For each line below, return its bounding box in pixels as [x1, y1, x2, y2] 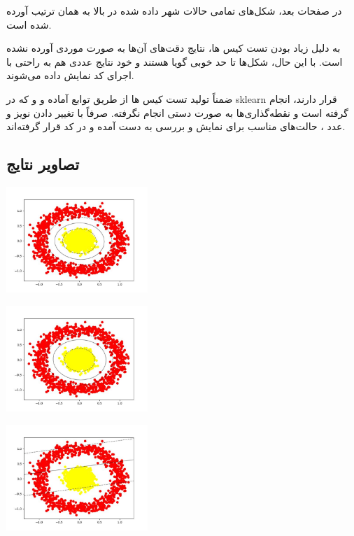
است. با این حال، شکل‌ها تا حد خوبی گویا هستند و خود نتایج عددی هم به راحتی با [6, 54, 343, 69]
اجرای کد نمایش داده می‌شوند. [6, 68, 134, 83]
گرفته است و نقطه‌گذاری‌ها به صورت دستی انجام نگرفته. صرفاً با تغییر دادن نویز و [6, 105, 348, 120]
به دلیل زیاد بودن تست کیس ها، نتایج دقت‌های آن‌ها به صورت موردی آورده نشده [6, 41, 341, 55]
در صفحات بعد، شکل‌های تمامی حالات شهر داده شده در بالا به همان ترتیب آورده [6, 3, 342, 17]
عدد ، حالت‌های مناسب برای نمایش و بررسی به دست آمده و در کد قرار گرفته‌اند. [6, 119, 346, 134]
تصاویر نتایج [6, 153, 80, 175]
